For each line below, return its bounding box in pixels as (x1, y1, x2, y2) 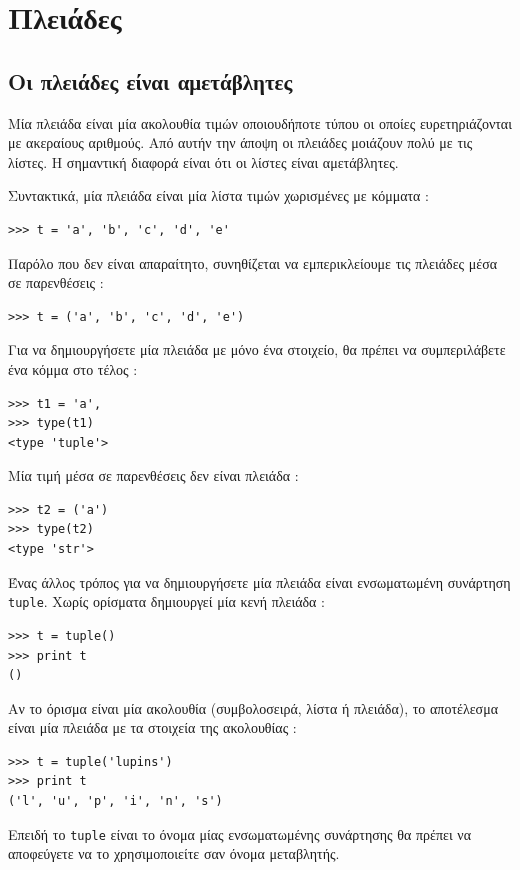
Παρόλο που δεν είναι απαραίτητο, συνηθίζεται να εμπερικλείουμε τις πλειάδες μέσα (8, 252, 498, 273)
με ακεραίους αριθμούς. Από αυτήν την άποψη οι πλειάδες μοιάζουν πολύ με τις (8, 132, 473, 153)
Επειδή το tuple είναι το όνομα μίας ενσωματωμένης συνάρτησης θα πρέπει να (8, 823, 471, 844)
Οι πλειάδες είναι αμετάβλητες (8, 65, 293, 96)
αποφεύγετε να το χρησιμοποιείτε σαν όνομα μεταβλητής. (8, 843, 340, 864)
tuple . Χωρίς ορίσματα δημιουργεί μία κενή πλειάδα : (8, 591, 325, 612)
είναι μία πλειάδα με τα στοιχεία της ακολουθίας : (8, 717, 297, 738)
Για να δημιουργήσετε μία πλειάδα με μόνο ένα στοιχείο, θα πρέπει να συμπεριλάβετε (8, 339, 506, 360)
